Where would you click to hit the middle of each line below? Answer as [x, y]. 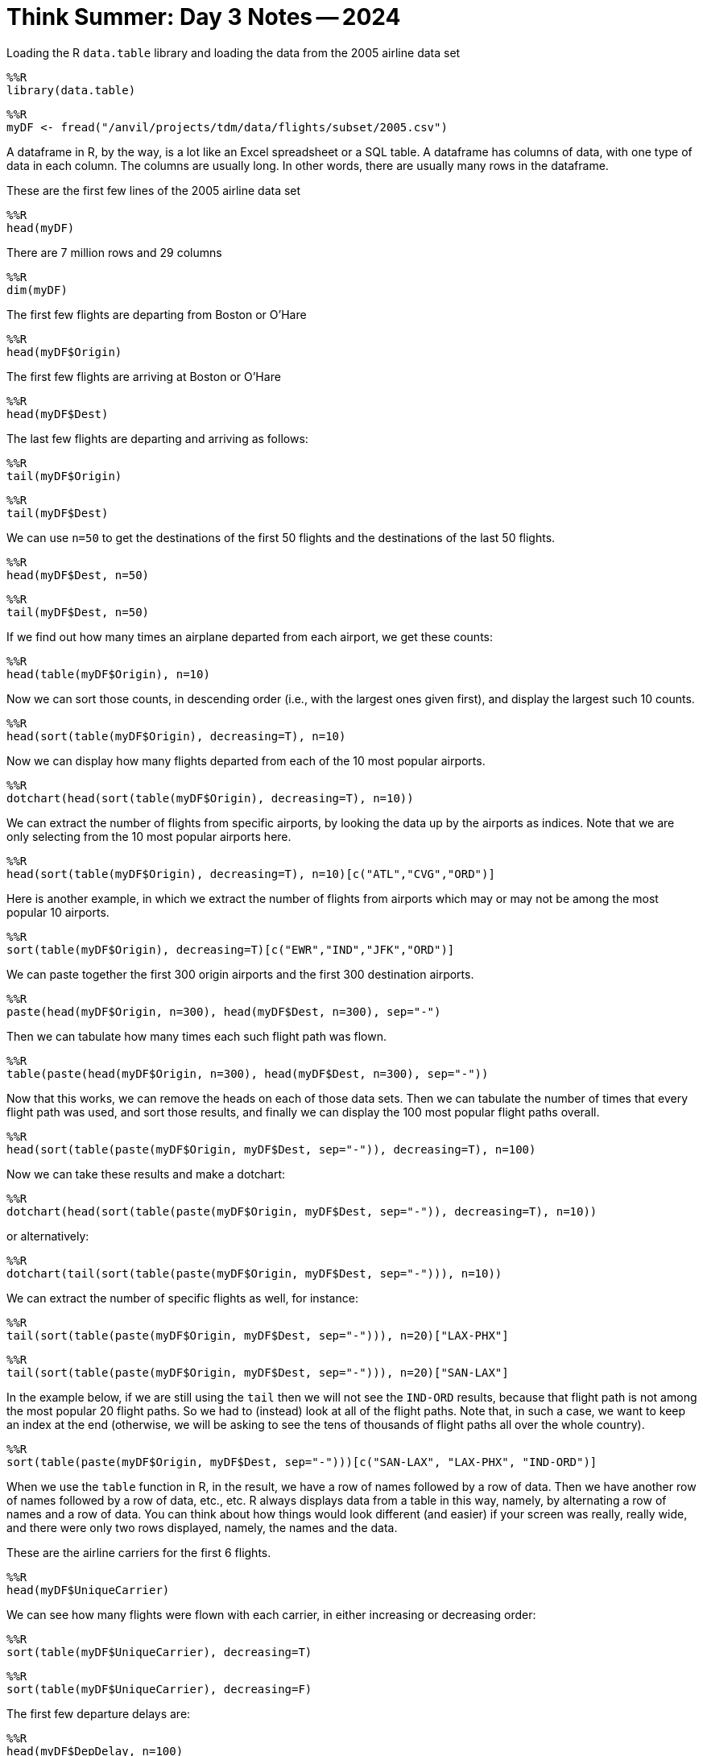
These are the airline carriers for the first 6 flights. [139, 1552]
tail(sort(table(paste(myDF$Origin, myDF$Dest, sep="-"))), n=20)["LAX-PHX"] [258, 1335]
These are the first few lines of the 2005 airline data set [154, 190]
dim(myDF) [37, 290]
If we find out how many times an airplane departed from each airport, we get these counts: [250, 636]
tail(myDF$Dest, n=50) [78, 612]
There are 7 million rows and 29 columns [114, 252]
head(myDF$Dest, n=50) [78, 575]
